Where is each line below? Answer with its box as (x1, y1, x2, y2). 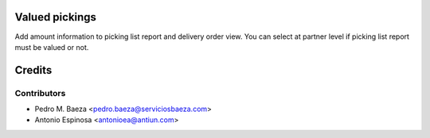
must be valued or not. (14, 42, 89, 52)
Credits (14, 63, 53, 77)
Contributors (14, 87, 66, 98)
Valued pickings (14, 10, 97, 24)
